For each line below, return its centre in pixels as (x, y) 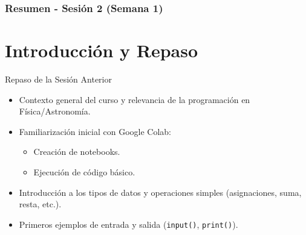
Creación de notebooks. (77, 152)
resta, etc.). (40, 204)
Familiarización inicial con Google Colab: (95, 131)
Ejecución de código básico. (84, 171)
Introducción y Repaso (102, 50)
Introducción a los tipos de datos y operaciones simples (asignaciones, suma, (160, 192)
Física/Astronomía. (55, 111)
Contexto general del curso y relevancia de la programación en (135, 99)
